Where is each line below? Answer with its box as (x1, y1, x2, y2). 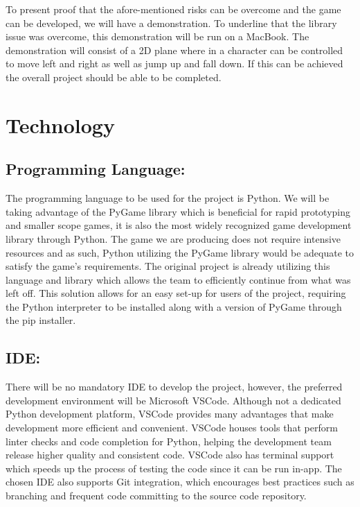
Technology (6, 110, 115, 139)
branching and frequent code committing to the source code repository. (6, 488, 307, 503)
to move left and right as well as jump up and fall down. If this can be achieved (6, 56, 343, 71)
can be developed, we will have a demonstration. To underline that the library (6, 15, 337, 30)
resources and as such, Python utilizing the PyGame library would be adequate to (6, 245, 354, 259)
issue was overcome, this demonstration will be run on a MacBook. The (6, 29, 309, 44)
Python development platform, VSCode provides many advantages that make (6, 406, 334, 421)
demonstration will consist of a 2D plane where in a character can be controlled (6, 42, 343, 57)
